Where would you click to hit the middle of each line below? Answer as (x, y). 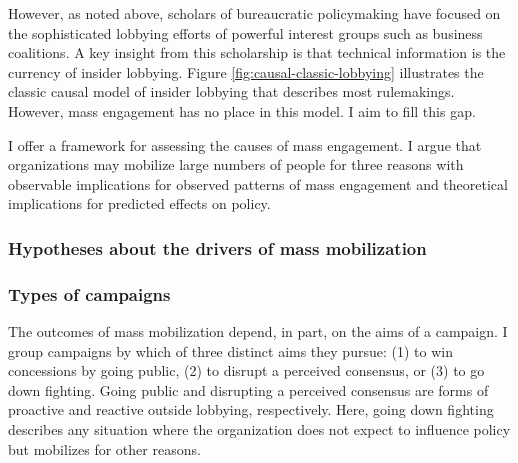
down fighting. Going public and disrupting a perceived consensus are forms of (248, 389)
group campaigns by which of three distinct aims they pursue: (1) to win (230, 350)
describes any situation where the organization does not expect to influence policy (259, 428)
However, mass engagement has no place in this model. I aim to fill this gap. (242, 110)
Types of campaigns (89, 293)
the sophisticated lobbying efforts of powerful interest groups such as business (245, 32)
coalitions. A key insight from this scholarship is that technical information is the (257, 52)
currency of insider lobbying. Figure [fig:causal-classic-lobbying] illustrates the (246, 71)
